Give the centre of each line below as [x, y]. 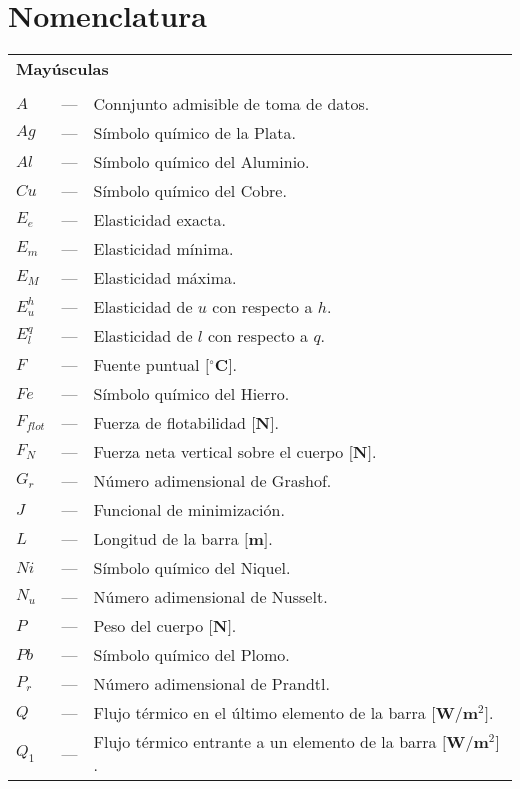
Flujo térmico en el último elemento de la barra [259, 713]
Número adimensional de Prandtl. [211, 684]
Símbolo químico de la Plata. [194, 133]
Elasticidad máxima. [165, 278]
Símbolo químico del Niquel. [192, 568]
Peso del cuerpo [148, 626]
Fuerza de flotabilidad [169, 423]
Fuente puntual [146, 365]
